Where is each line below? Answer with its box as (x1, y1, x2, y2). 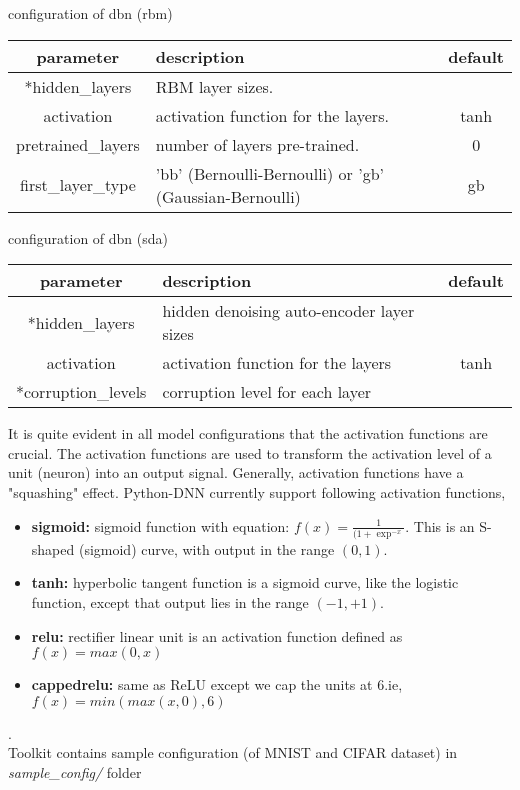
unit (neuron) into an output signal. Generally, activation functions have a (8, 462, 464, 483)
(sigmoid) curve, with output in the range (78, 538, 335, 559)
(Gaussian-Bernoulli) (155, 184, 301, 208)
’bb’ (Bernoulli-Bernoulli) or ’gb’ (155, 161, 384, 185)
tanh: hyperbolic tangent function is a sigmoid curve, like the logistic (31, 572, 459, 593)
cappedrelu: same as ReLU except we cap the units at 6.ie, (31, 674, 403, 695)
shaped (31, 538, 75, 559)
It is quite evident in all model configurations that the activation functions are (8, 423, 488, 444)
